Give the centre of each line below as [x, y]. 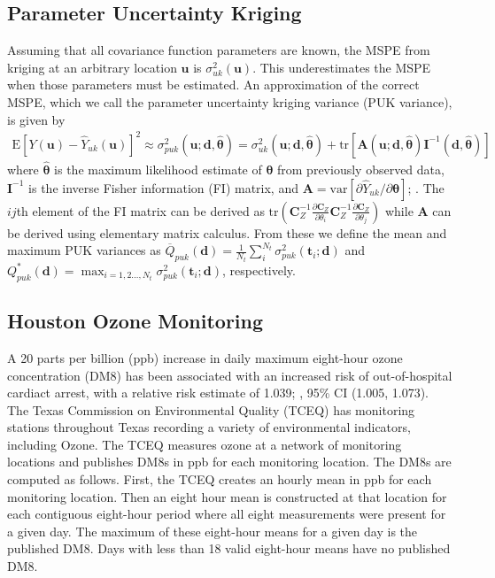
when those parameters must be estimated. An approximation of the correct [213, 85]
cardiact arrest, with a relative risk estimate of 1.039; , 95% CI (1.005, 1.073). [218, 393]
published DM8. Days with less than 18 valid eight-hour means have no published [229, 548]
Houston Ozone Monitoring [135, 321]
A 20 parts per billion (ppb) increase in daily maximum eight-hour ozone [205, 357]
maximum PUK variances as [84, 250]
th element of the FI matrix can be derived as [140, 210]
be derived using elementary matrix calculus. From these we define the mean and [227, 232]
